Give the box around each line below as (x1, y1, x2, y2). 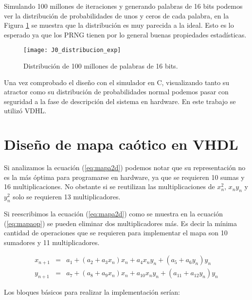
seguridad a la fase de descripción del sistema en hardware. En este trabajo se (4, 96, 236, 106)
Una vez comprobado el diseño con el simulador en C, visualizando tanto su (4, 77, 230, 87)
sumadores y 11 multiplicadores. (4, 237, 100, 247)
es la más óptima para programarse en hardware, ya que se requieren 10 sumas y (4, 172, 245, 182)
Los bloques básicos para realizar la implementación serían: (4, 287, 180, 297)
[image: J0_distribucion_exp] (23, 47, 121, 54)
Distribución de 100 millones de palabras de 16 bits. (23, 61, 178, 71)
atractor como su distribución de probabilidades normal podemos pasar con (4, 87, 229, 97)
